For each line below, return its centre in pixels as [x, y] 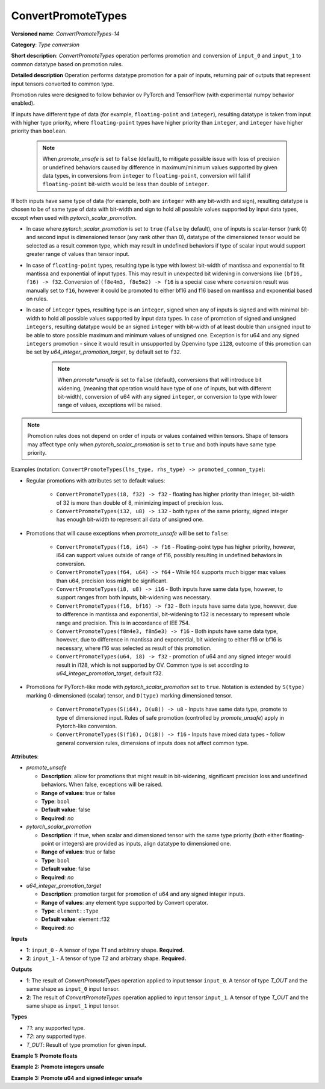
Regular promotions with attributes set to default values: [96, 480]
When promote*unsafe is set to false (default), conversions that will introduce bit [159, 380]
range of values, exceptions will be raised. [110, 405]
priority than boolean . [39, 131]
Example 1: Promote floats [44, 1056]
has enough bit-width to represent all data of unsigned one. [130, 520]
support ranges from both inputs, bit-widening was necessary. [134, 598]
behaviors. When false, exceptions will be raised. [102, 785]
